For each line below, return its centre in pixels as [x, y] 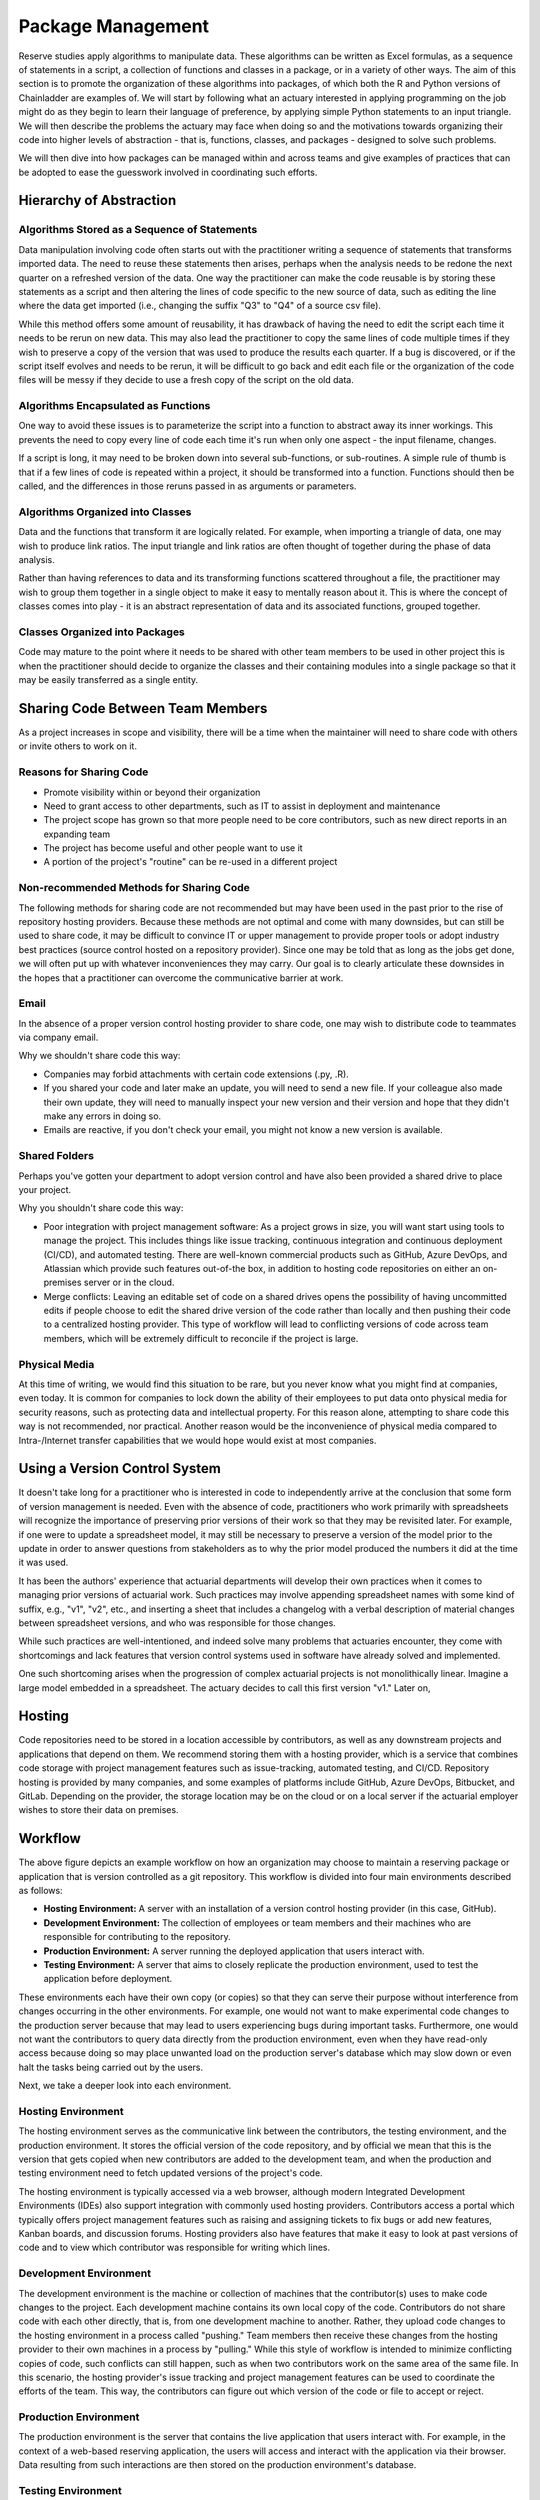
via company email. [58, 1037]
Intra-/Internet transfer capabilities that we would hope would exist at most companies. [197, 1440]
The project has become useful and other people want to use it [173, 848]
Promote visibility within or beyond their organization [152, 792]
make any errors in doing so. [102, 1116]
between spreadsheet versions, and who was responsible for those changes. [177, 1622]
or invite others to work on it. [77, 746]
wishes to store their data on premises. [98, 1810]
